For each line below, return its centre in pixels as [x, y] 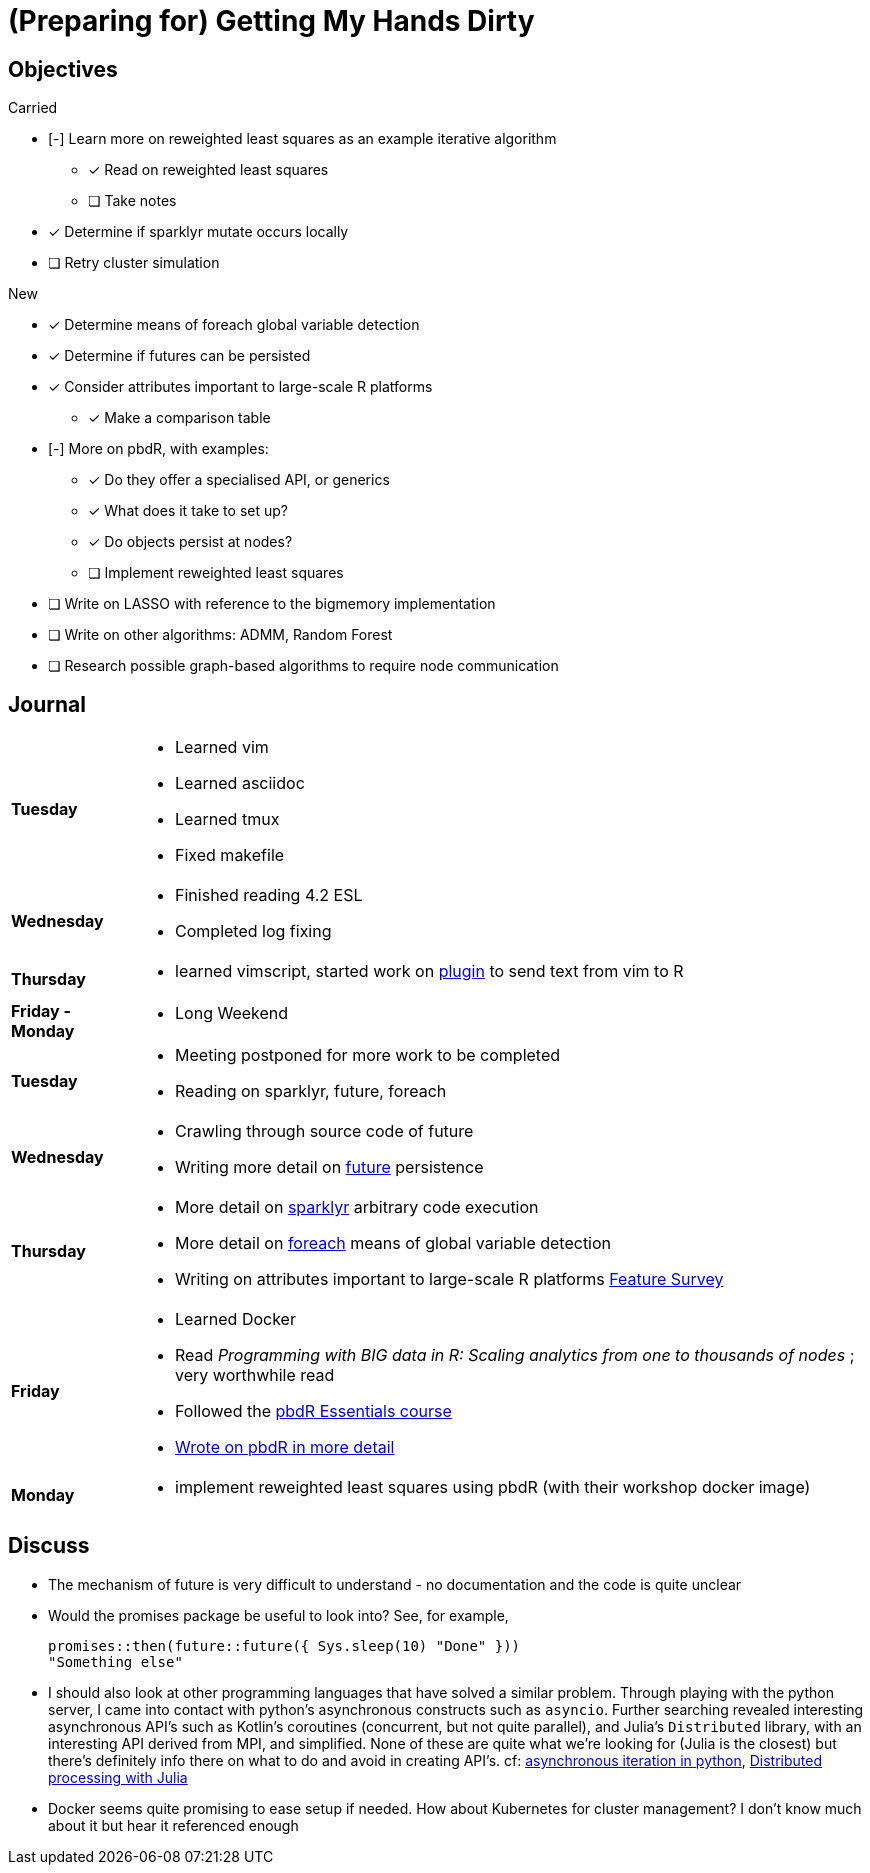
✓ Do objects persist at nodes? [190, 542]
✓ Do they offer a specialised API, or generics [239, 480]
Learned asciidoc [240, 783]
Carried [33, 108]
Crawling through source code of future [324, 1131]
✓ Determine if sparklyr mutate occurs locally [198, 232]
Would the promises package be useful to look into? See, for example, [278, 1615]
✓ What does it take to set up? [188, 511]
